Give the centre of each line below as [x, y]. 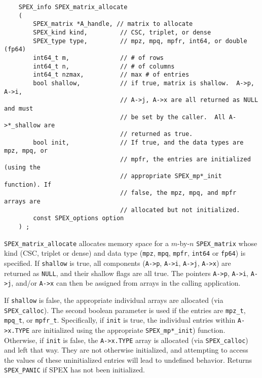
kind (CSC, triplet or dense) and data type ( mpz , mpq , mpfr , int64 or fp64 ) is [125, 253]
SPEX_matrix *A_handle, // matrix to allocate [113, 24]
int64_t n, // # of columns [104, 66]
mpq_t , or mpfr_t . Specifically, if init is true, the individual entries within [120, 320]
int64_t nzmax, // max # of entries [111, 75]
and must [19, 108]
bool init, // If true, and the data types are [138, 142]
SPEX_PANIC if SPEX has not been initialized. [74, 370]
